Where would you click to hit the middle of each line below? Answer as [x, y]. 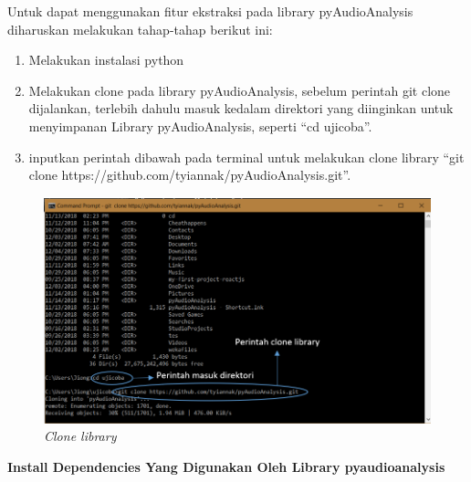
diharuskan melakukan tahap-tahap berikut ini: [140, 29]
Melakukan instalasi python [106, 60]
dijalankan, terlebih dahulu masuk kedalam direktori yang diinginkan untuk [241, 108]
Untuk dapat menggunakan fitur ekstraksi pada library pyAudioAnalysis [210, 11]
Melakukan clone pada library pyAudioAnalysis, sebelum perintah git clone [240, 90]
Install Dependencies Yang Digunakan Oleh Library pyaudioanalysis [226, 467]
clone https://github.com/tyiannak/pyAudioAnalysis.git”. [190, 175]
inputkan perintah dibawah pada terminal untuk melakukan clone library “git [246, 157]
